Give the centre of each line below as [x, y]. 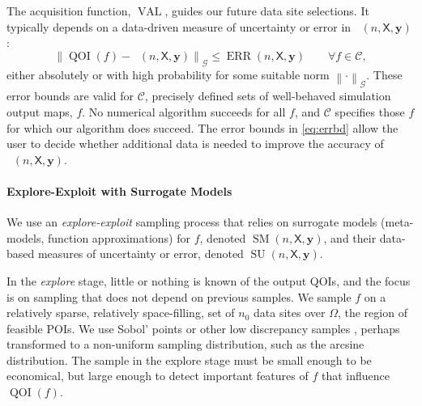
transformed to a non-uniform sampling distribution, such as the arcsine [185, 344]
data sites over [290, 313]
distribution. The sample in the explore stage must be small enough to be [189, 359]
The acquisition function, [69, 11]
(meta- [397, 222]
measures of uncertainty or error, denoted [141, 254]
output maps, [40, 111]
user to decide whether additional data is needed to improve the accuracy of [195, 144]
